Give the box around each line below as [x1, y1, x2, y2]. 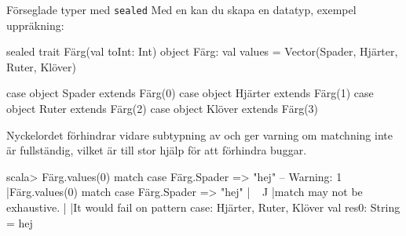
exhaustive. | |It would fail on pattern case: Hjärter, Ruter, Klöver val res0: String [6, 199, 401, 215]
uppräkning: [6, 16, 64, 33]
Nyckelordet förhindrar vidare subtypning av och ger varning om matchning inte [6, 126, 393, 143]
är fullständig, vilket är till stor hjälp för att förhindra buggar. [6, 142, 307, 158]
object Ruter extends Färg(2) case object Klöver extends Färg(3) [6, 100, 319, 117]
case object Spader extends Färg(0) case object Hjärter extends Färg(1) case [6, 85, 374, 101]
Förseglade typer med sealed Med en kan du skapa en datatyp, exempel [6, 2, 357, 17]
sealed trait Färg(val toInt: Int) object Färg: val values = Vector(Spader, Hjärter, [6, 43, 398, 60]
